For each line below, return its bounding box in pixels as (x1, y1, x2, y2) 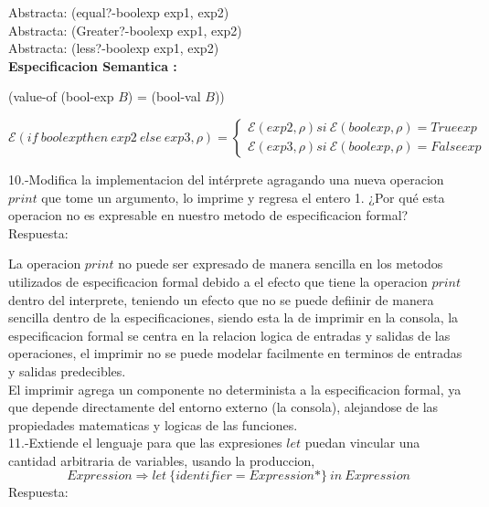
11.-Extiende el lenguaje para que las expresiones (8, 433, 282, 452)
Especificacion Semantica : (8, 56, 177, 75)
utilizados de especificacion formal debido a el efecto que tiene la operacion (8, 271, 428, 290)
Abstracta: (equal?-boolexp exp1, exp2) (8, 3, 229, 21)
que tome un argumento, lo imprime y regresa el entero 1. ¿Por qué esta (41, 187, 445, 206)
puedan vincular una (304, 433, 420, 452)
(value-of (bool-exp (8, 87, 114, 106)
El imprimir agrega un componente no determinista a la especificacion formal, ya (8, 379, 462, 398)
